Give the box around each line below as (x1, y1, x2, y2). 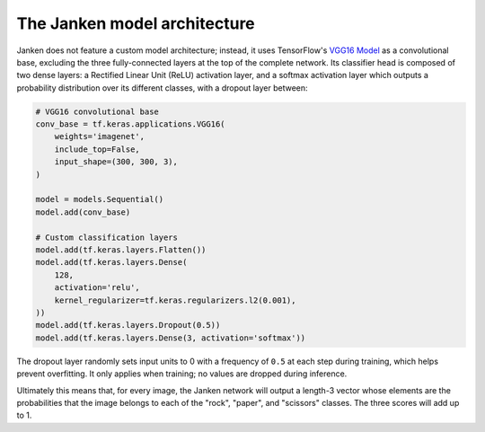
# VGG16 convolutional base (35, 106, 159, 117)
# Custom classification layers (35, 232, 179, 242)
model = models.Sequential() (35, 194, 164, 205)
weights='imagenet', (54, 131, 145, 142)
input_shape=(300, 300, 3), (54, 157, 179, 167)
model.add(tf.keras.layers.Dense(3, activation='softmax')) (35, 332, 306, 343)
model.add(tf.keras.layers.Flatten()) (35, 245, 207, 255)
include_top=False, (54, 144, 141, 154)
